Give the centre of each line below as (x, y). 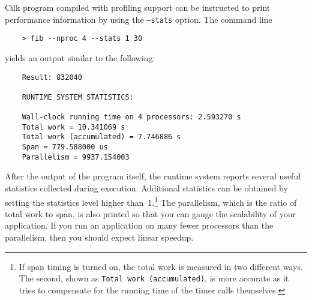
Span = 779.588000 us (65, 147)
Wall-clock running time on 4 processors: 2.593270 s (131, 117)
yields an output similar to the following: (80, 57)
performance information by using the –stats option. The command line (139, 19)
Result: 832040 (52, 77)
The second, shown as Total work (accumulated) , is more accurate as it (154, 278)
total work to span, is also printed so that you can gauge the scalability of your (151, 213)
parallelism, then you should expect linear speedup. (99, 237)
